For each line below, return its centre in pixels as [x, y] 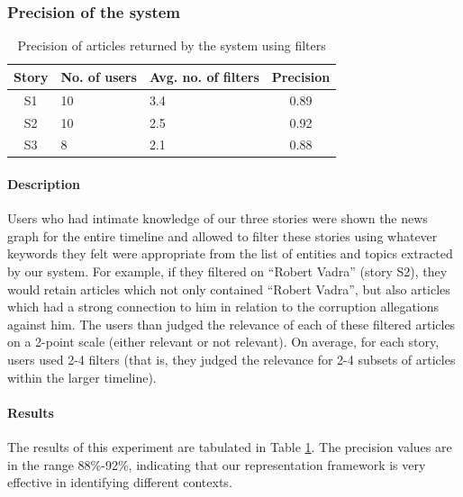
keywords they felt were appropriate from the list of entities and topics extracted [230, 253]
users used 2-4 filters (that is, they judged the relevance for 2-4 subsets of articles [231, 359]
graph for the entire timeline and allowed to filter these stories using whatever [222, 235]
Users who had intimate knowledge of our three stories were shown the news [218, 218]
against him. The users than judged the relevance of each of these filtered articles [231, 324]
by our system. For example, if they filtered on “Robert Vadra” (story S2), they [227, 271]
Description [44, 184]
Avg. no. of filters [204, 76]
